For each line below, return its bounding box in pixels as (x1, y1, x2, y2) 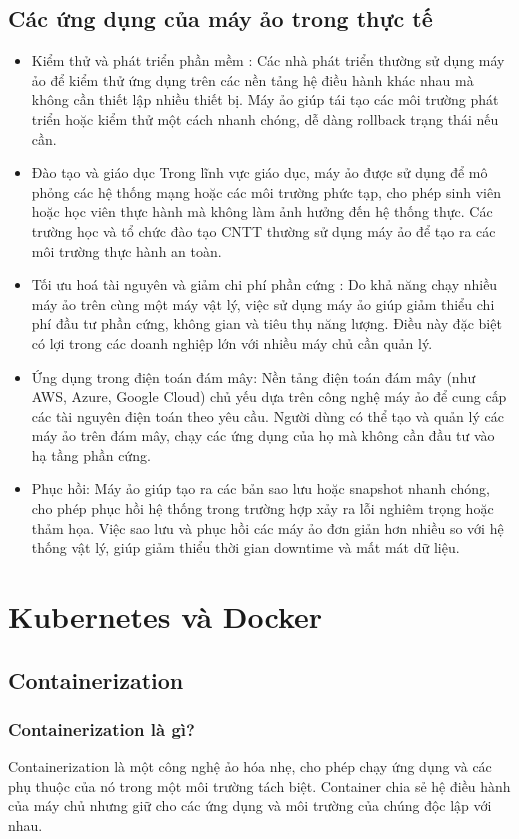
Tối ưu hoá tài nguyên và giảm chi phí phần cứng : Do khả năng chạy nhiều (31, 274, 498, 295)
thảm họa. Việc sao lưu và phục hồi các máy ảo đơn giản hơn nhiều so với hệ (31, 517, 504, 538)
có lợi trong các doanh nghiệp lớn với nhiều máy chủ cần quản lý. (31, 332, 433, 353)
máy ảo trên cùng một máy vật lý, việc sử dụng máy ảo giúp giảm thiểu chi (31, 293, 495, 314)
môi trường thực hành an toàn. (31, 240, 222, 261)
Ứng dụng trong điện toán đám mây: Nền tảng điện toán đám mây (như (31, 366, 476, 387)
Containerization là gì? (8, 716, 195, 741)
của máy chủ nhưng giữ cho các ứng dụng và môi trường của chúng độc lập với (8, 795, 492, 816)
